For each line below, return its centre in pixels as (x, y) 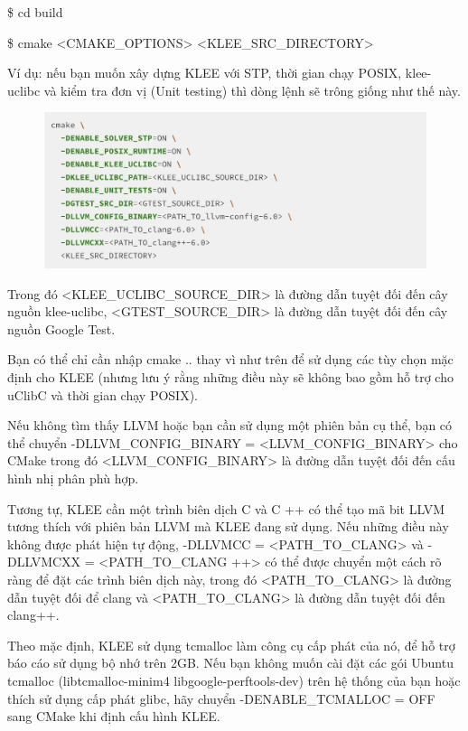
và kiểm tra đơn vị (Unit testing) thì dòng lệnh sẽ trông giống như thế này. (252, 90)
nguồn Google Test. (61, 328)
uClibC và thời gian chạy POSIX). (103, 394)
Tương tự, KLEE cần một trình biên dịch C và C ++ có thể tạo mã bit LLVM (226, 508)
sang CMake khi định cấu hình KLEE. (114, 716)
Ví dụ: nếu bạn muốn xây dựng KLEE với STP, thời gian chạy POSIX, (205, 73)
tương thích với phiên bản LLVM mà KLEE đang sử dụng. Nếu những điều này (228, 526)
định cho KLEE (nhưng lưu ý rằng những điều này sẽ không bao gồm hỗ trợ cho (230, 377)
